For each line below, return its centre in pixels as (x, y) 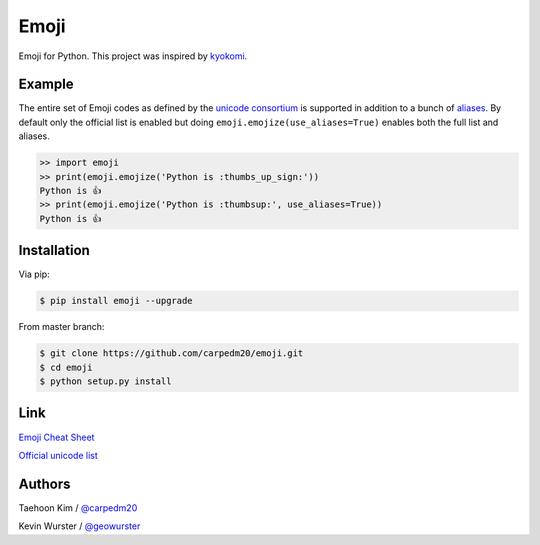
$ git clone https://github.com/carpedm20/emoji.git (171, 353)
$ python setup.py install (105, 381)
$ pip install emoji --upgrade (116, 301)
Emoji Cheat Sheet (56, 437)
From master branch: (61, 327)
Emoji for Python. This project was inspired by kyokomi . (133, 56)
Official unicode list (58, 455)
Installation (54, 250)
